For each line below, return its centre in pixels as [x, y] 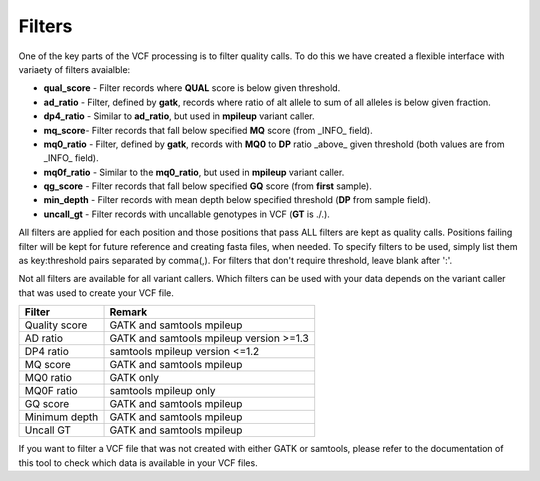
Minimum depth [61, 417]
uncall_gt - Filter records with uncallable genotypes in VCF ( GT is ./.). [186, 214]
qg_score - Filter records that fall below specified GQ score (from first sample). [207, 186]
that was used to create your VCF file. [96, 292]
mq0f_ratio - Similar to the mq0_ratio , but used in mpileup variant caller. [194, 172]
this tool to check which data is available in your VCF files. [138, 462]
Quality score [56, 325]
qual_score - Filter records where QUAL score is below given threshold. [192, 88]
